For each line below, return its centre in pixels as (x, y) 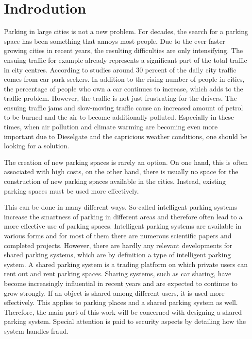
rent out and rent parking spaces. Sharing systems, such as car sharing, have (118, 274)
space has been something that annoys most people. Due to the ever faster (115, 41)
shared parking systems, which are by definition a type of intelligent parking (118, 255)
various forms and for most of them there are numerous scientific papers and (118, 235)
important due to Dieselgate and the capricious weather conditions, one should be (126, 136)
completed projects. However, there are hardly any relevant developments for (118, 245)
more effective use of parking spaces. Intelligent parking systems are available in (123, 226)
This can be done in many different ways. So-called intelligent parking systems (121, 207)
